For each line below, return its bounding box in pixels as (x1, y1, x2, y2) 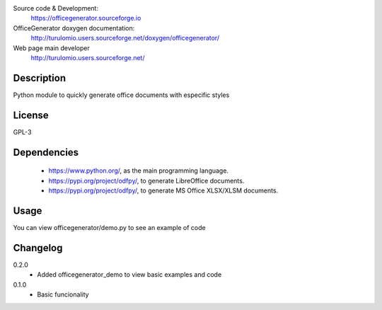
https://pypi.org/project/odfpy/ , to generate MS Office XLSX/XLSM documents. (48, 186, 279, 195)
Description (13, 71, 66, 84)
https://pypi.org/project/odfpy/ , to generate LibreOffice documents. (48, 176, 245, 185)
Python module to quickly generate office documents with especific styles (13, 91, 230, 99)
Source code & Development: (13, 4, 99, 12)
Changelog (13, 241, 63, 254)
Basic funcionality (37, 290, 89, 299)
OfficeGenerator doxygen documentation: (13, 23, 135, 32)
